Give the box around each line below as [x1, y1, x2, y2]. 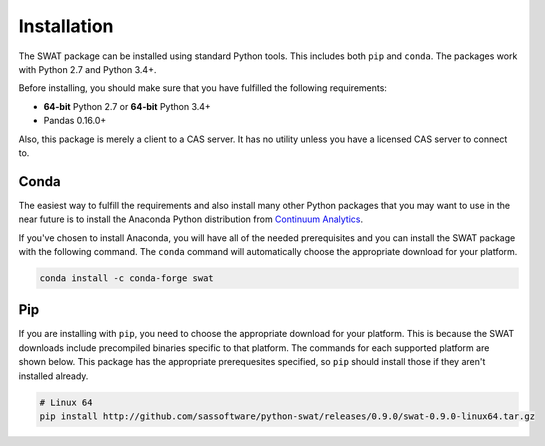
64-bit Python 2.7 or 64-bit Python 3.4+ [43, 100, 212, 112]
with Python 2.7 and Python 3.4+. [18, 63, 157, 75]
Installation [18, 15, 114, 37]
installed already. [18, 370, 89, 382]
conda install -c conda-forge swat [39, 272, 214, 284]
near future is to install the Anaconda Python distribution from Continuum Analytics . [18, 213, 364, 225]
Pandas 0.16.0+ [43, 115, 107, 127]
